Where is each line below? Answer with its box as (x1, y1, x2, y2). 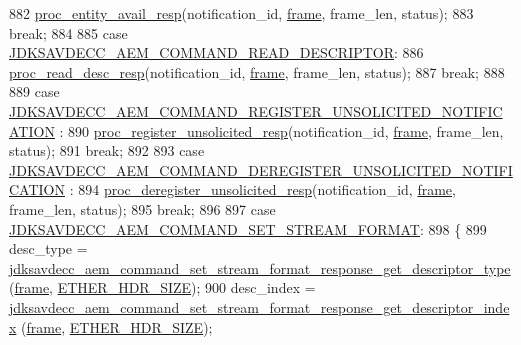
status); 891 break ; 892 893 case (9, 140, 205, 161)
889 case (9, 81, 60, 102)
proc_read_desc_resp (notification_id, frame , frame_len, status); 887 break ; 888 (9, 61, 505, 82)
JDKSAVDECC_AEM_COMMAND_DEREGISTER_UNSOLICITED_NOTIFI (9, 159, 513, 180)
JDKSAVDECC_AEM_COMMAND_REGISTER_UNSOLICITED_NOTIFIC (9, 100, 503, 121)
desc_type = (9, 238, 88, 259)
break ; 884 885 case (9, 22, 128, 43)
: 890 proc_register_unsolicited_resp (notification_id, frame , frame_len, (59, 120, 504, 141)
